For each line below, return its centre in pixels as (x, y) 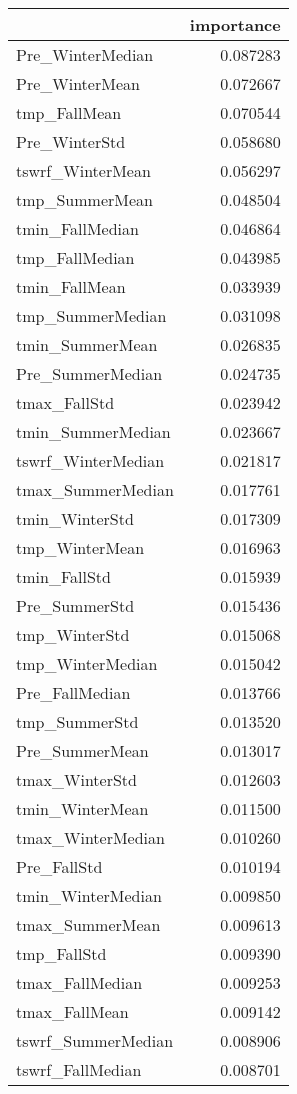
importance (235, 24)
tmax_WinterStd (76, 779)
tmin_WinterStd (75, 518)
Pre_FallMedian (73, 692)
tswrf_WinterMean (83, 170)
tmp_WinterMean (80, 547)
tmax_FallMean (72, 1011)
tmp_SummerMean (84, 199)
